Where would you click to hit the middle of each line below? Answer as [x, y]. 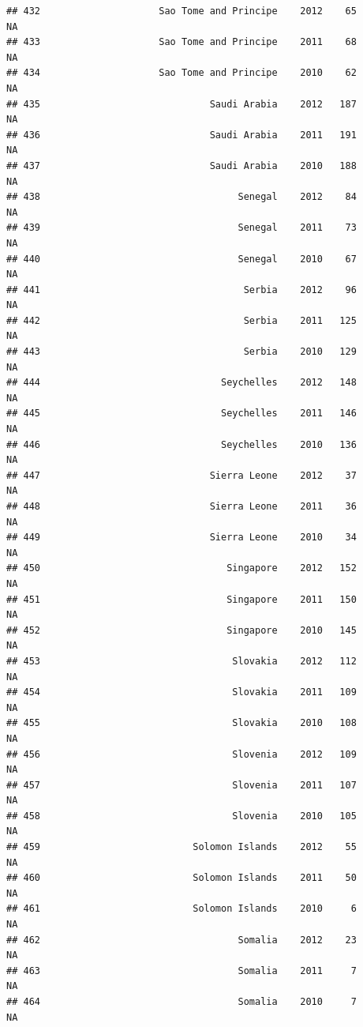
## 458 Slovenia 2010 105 [181, 816]
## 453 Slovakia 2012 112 [181, 661]
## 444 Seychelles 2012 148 [181, 383]
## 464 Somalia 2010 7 [181, 1002]
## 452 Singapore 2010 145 [181, 630]
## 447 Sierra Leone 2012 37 [181, 475]
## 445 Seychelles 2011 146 [181, 414]
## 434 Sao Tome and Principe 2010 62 [181, 73]
